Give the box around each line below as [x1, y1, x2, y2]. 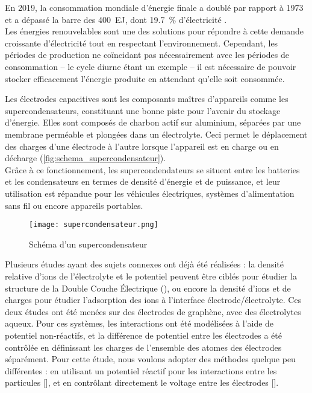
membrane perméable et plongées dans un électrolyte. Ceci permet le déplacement [5, 127, 308, 140]
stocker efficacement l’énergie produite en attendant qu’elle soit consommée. [5, 72, 285, 85]
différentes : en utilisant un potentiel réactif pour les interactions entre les [5, 364, 277, 377]
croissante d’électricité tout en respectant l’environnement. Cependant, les [5, 36, 278, 49]
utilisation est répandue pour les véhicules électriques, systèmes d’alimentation [5, 187, 295, 199]
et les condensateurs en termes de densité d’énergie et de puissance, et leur [5, 175, 281, 188]
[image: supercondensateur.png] [29, 220, 158, 229]
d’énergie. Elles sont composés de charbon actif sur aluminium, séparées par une [5, 116, 301, 129]
